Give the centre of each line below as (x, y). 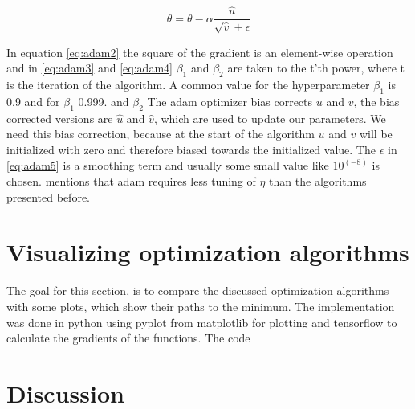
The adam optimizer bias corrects (230, 101)
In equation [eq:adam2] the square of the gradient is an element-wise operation (200, 52)
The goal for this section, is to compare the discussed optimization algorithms (198, 290)
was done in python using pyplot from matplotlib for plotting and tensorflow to (202, 322)
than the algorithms (318, 181)
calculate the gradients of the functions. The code (128, 338)
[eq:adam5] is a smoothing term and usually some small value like (168, 165)
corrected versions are (60, 118)
